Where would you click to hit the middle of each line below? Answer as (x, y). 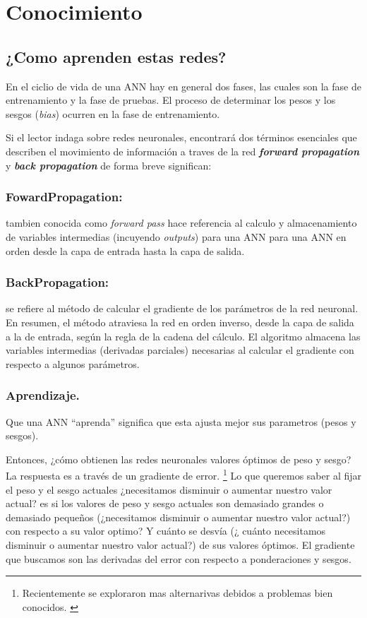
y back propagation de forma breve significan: (109, 165)
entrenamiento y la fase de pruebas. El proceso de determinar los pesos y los (171, 100)
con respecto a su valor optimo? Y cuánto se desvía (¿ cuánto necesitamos (166, 531)
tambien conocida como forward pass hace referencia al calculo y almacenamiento (181, 223)
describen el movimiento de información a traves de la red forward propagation (182, 151)
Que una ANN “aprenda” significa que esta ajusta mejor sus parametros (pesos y (181, 421)
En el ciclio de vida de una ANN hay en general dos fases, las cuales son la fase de (183, 86)
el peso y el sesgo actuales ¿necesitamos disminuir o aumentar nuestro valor (169, 489)
